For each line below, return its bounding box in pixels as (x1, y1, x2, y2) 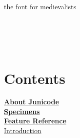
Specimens (4, 106, 40, 116)
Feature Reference (4, 116, 66, 126)
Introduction (4, 125, 41, 136)
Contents (4, 68, 65, 88)
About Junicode (4, 97, 59, 107)
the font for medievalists (4, 1, 76, 12)
